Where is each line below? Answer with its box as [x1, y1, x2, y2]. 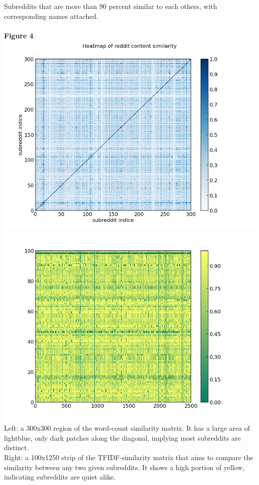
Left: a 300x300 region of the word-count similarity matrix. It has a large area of [4, 423, 250, 433]
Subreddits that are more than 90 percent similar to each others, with [4, 1, 217, 11]
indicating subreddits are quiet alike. [4, 472, 116, 482]
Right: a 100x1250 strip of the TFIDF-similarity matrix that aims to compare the [4, 452, 254, 463]
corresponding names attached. [4, 10, 99, 21]
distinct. [4, 442, 29, 453]
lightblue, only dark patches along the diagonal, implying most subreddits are [4, 432, 241, 443]
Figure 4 [4, 30, 34, 40]
